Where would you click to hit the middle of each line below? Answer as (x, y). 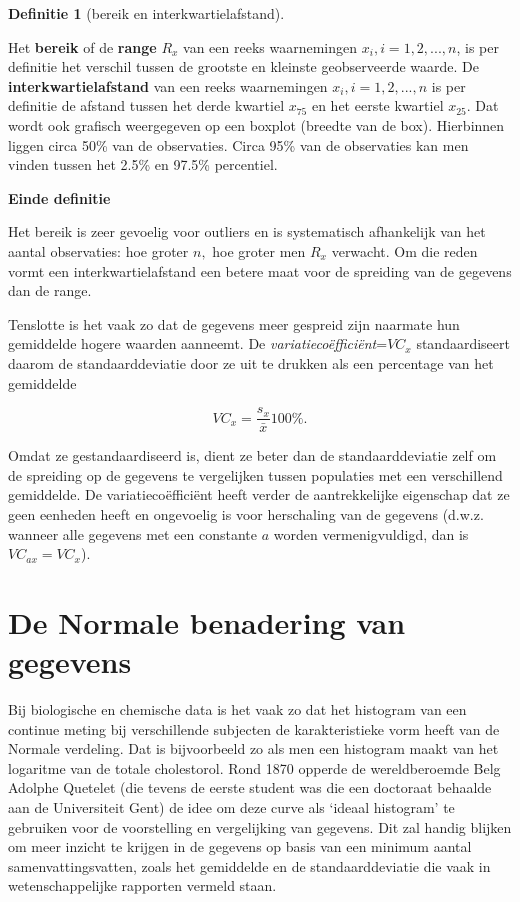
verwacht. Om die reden (404, 250)
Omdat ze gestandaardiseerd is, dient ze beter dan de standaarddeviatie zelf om (252, 455)
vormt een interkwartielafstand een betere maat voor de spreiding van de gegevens (260, 270)
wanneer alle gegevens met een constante (133, 533)
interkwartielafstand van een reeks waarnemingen (168, 85)
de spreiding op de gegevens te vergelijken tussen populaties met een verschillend (255, 474)
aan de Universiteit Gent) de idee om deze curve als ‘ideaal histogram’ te (231, 807)
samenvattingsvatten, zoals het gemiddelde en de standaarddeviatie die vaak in (249, 865)
